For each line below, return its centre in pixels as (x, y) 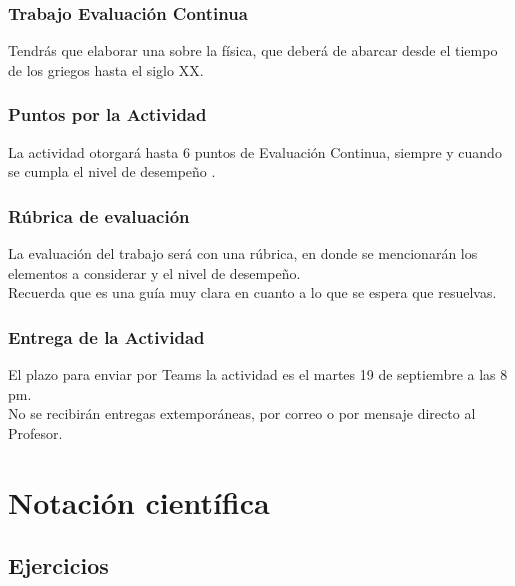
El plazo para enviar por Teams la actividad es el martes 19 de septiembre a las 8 (258, 374)
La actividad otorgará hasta (93, 151)
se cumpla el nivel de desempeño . (112, 171)
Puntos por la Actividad (107, 114)
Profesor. (35, 432)
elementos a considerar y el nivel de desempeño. (154, 272)
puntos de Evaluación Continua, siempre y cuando (348, 151)
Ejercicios (58, 565)
